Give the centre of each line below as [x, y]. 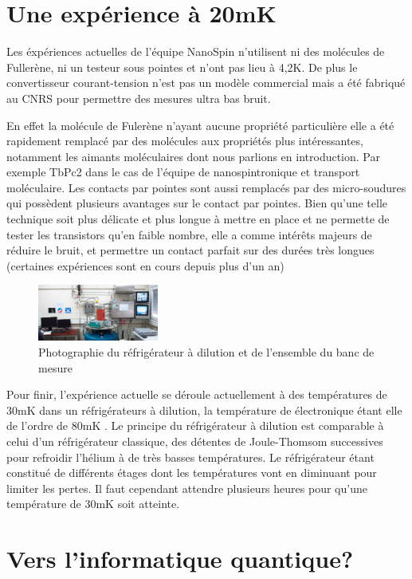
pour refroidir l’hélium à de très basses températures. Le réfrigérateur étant [190, 457]
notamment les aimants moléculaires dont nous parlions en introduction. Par [193, 156]
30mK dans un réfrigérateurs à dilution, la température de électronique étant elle [204, 410]
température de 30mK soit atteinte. [93, 504]
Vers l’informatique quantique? [180, 559]
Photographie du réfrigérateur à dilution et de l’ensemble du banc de [206, 352]
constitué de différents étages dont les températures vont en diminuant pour [192, 473]
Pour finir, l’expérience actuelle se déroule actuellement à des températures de [197, 394]
